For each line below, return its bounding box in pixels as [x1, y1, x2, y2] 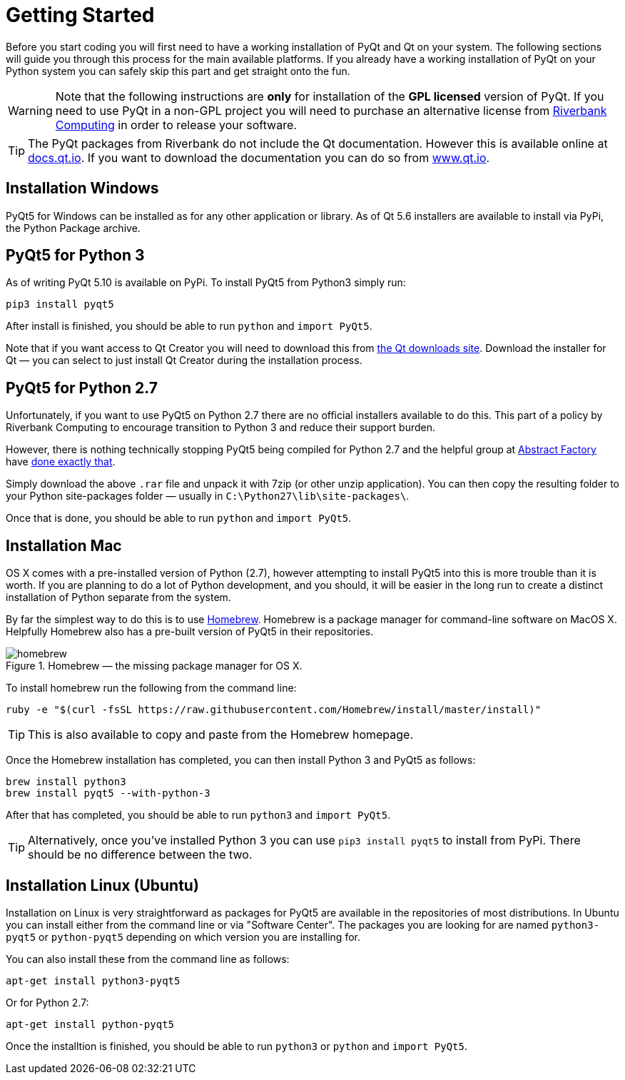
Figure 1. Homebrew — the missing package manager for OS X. [6, 660, 303, 672]
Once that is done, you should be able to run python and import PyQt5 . [6, 512, 352, 525]
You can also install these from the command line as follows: [6, 952, 290, 965]
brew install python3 [6, 776, 126, 788]
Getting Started [6, 3, 155, 27]
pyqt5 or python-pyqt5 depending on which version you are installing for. [6, 930, 360, 943]
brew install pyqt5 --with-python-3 [6, 787, 210, 799]
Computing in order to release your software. [55, 117, 297, 132]
